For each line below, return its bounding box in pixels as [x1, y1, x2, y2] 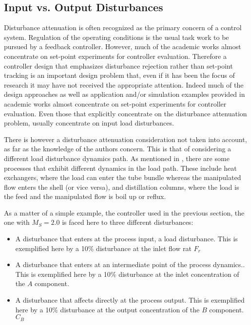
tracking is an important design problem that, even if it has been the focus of [4, 70, 235, 80]
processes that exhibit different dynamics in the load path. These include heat [4, 162, 237, 173]
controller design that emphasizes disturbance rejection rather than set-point [4, 60, 233, 71]
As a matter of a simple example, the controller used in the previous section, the [4, 207, 245, 217]
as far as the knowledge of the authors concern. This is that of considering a [4, 144, 232, 154]
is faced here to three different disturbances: [62, 217, 193, 227]
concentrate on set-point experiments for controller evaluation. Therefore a [4, 51, 227, 61]
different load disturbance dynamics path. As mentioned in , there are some [4, 153, 230, 163]
